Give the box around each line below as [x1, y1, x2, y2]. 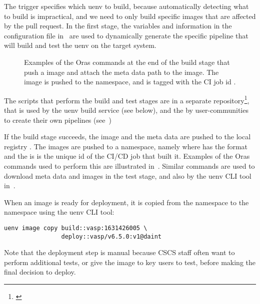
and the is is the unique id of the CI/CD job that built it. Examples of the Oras [4, 151, 250, 161]
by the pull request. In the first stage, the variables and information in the [4, 20, 232, 31]
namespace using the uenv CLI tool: [4, 207, 114, 217]
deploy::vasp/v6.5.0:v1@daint [61, 233, 161, 240]
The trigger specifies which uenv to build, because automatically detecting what [4, 1, 249, 11]
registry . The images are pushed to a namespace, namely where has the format [4, 141, 248, 151]
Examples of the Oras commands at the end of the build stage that [24, 56, 230, 67]
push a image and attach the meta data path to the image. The [24, 66, 219, 77]
